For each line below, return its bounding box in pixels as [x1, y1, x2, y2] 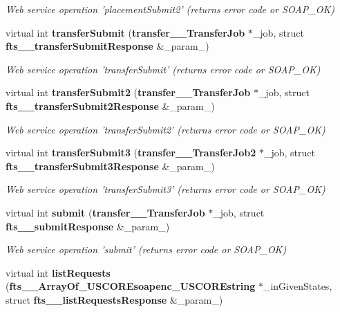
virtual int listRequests [6, 265, 111, 279]
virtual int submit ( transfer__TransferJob [6, 205, 205, 219]
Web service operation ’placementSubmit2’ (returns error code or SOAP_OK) [6, 2, 334, 16]
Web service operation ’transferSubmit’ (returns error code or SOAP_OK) [6, 62, 321, 76]
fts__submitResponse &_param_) [6, 219, 170, 233]
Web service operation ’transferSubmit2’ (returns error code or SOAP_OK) [6, 122, 325, 136]
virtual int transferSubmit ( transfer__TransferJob [6, 25, 245, 39]
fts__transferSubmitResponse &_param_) [6, 39, 209, 53]
